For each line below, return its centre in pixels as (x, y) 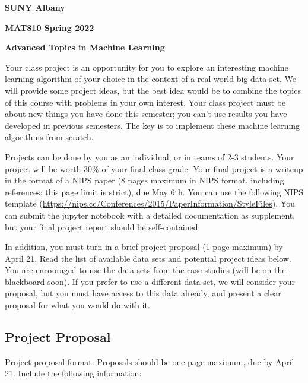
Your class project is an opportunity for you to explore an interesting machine (147, 67)
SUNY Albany (35, 7)
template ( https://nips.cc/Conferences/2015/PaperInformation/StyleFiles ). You (150, 203)
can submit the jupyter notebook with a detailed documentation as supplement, (150, 215)
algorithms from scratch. (49, 137)
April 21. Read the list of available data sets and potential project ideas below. (148, 258)
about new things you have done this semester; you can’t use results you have (146, 114)
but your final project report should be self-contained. (103, 227)
